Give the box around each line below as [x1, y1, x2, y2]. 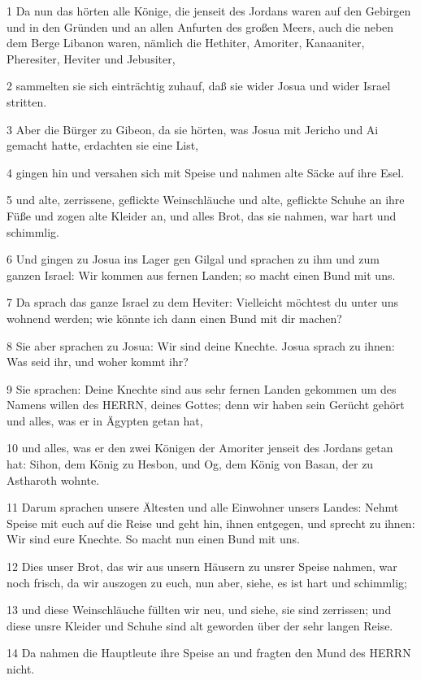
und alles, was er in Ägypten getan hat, [7, 412, 203, 429]
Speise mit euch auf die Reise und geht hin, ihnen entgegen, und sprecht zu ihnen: [7, 514, 415, 531]
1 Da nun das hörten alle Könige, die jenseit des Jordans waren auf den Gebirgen [7, 2, 411, 19]
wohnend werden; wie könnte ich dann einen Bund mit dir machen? [7, 309, 342, 326]
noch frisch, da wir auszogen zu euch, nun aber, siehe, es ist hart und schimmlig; [7, 573, 407, 591]
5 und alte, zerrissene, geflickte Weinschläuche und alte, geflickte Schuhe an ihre [7, 191, 405, 208]
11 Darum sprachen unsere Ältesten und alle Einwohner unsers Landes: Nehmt [7, 499, 399, 516]
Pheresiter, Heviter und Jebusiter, [7, 50, 176, 67]
